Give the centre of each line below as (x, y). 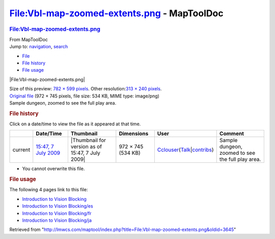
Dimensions (134, 133)
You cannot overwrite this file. (53, 169)
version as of (86, 147)
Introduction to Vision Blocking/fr (57, 213)
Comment (232, 133)
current (21, 150)
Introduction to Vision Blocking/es (58, 206)
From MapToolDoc (29, 39)
